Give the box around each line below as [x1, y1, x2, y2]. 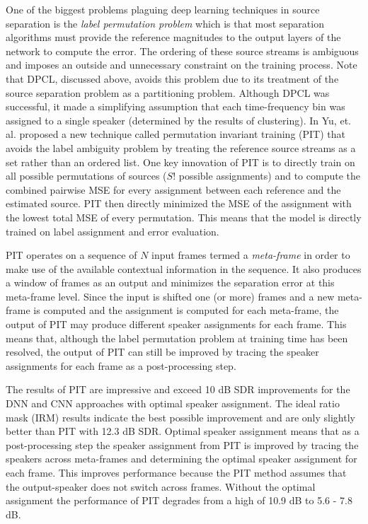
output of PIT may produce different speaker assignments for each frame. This [6, 317, 347, 332]
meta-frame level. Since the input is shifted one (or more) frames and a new [6, 289, 335, 303]
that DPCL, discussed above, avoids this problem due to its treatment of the [6, 71, 339, 86]
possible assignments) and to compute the [178, 168, 360, 183]
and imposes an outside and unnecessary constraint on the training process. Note [6, 57, 357, 72]
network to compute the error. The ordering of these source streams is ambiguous [6, 43, 359, 58]
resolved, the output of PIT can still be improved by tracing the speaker [6, 344, 319, 359]
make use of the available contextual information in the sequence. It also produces [6, 261, 362, 276]
